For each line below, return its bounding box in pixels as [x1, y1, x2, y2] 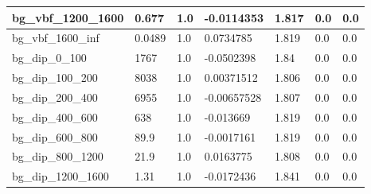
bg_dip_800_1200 [12, 148, 103, 165]
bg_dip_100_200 [12, 69, 98, 86]
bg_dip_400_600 [12, 108, 98, 125]
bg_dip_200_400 [12, 88, 98, 105]
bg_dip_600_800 [12, 128, 98, 145]
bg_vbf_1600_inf [12, 29, 100, 46]
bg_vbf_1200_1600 [12, 9, 124, 25]
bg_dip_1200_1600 [12, 168, 109, 184]
